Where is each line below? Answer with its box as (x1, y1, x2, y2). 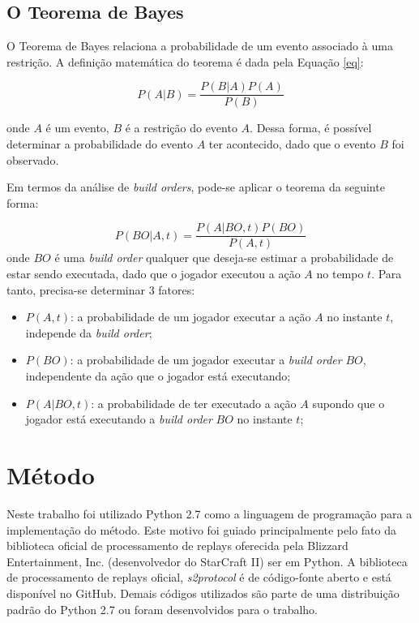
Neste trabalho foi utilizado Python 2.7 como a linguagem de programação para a (6, 505, 413, 522)
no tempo (316, 265, 364, 282)
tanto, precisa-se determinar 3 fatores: (6, 281, 195, 298)
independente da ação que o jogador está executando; (25, 367, 291, 385)
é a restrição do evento (125, 119, 237, 136)
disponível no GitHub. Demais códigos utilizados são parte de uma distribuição (6, 584, 400, 601)
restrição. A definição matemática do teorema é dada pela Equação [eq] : (6, 53, 364, 70)
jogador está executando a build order (25, 410, 212, 428)
